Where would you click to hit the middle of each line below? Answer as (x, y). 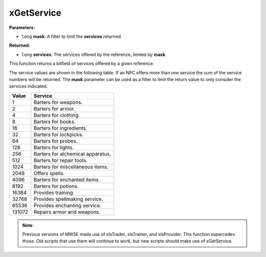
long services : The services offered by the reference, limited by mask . (94, 55)
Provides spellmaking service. (68, 199)
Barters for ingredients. (61, 128)
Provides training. (54, 193)
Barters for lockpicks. (59, 134)
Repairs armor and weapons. (67, 212)
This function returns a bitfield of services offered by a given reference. (82, 63)
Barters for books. (55, 121)
